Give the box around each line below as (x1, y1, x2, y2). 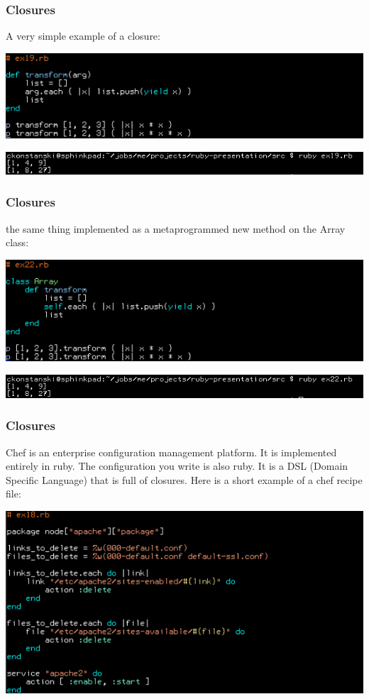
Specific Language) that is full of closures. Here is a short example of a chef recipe (6, 472, 363, 487)
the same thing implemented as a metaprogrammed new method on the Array (6, 221, 346, 236)
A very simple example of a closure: (6, 28, 160, 43)
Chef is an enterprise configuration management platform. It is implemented (6, 444, 337, 459)
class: (6, 235, 29, 250)
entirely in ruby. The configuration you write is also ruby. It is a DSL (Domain (6, 458, 348, 473)
